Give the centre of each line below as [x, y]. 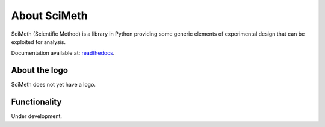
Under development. [37, 116]
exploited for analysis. [39, 42]
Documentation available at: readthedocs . [63, 53]
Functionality [36, 102]
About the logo [40, 70]
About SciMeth [49, 16]
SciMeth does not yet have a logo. [54, 85]
